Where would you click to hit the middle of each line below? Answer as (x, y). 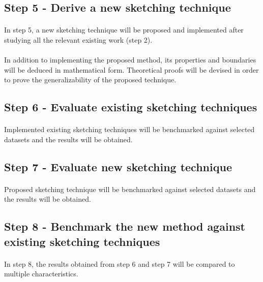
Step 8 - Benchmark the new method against (125, 226)
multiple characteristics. (41, 274)
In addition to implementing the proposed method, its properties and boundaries (130, 60)
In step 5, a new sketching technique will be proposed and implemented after (124, 30)
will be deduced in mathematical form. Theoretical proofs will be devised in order (131, 69)
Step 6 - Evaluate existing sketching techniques (131, 107)
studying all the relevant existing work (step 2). (78, 39)
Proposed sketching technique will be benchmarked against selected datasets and (130, 189)
